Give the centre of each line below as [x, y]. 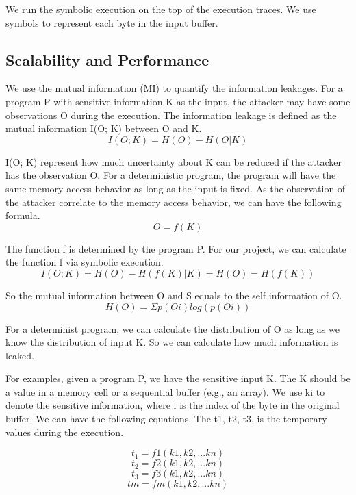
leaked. [20, 355]
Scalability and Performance [107, 59]
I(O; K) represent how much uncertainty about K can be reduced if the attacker [174, 161]
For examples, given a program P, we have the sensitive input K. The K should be [178, 378]
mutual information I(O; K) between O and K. [104, 128]
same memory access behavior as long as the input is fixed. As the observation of [176, 188]
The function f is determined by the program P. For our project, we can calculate [176, 248]
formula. [23, 215]
